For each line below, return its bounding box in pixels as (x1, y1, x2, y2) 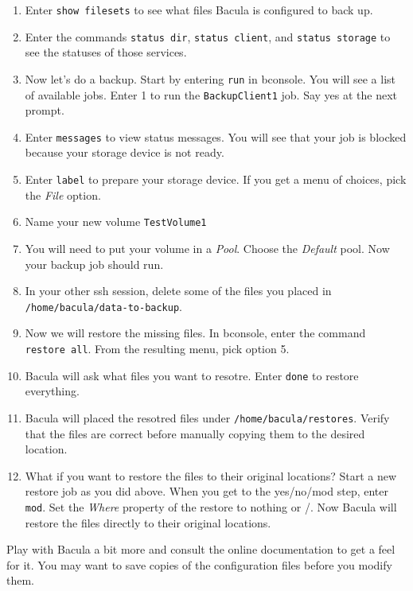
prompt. (25, 102, 64, 119)
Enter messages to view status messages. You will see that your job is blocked (25, 128, 407, 145)
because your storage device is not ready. (25, 144, 224, 161)
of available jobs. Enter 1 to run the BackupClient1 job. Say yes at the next (25, 86, 398, 103)
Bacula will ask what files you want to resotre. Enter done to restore (25, 367, 359, 383)
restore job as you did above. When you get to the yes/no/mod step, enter (25, 483, 388, 500)
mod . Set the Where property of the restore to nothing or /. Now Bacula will (25, 498, 397, 515)
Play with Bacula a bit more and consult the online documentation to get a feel (6, 541, 395, 558)
